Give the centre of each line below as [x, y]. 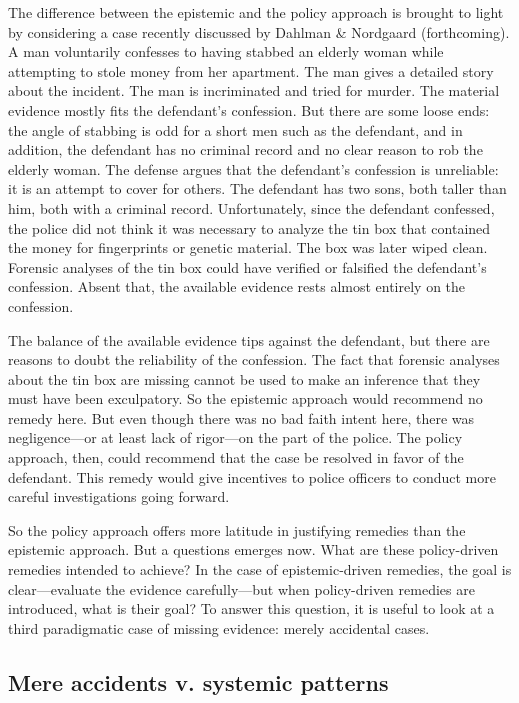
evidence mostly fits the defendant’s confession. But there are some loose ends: [249, 109]
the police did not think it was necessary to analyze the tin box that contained [249, 227]
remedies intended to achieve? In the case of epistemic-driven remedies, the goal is [260, 569]
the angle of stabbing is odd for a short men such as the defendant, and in [235, 129]
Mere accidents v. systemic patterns [198, 681]
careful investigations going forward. [119, 496]
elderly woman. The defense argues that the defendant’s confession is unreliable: [253, 168]
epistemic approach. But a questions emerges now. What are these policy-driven [253, 549]
